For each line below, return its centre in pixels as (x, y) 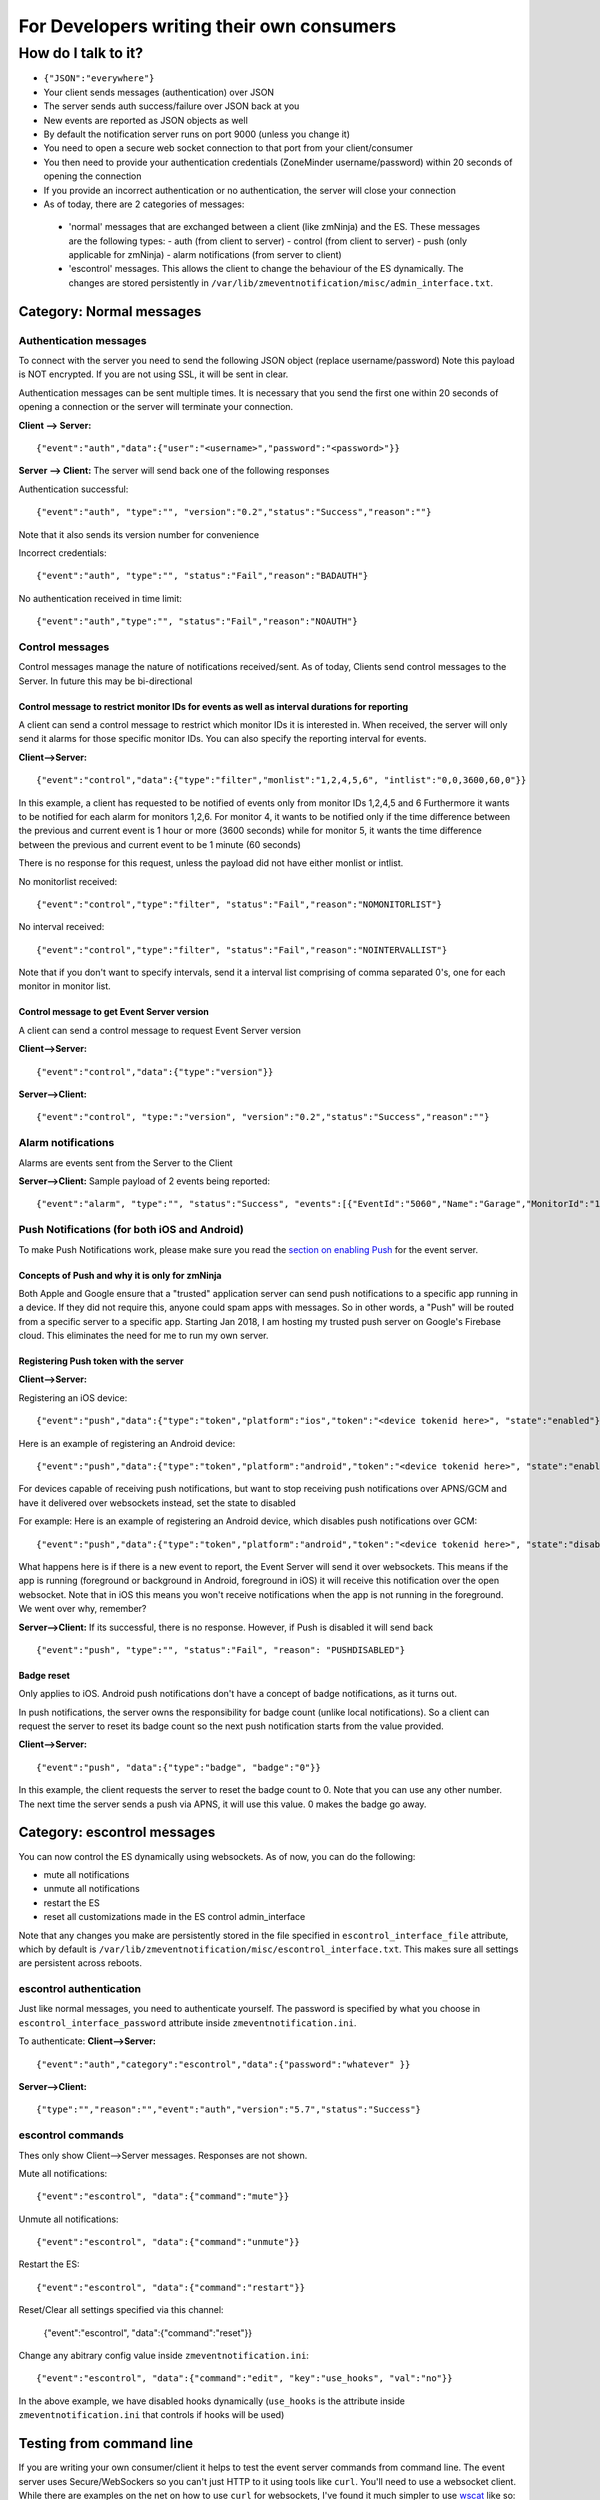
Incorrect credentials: (62, 552)
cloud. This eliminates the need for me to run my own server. (143, 1336)
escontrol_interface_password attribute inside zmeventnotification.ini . (187, 2022)
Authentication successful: (73, 489)
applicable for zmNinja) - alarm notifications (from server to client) (205, 255)
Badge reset (44, 1675)
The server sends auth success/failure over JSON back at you (171, 106)
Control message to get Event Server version (113, 1012)
